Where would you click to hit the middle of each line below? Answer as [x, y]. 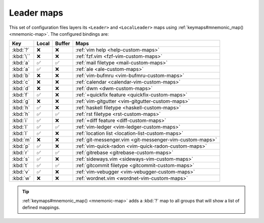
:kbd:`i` [20, 121]
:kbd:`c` [21, 82]
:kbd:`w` [22, 178]
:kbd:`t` [20, 165]
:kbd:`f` [20, 95]
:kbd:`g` [21, 101]
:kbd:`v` [21, 172]
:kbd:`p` [21, 146]
